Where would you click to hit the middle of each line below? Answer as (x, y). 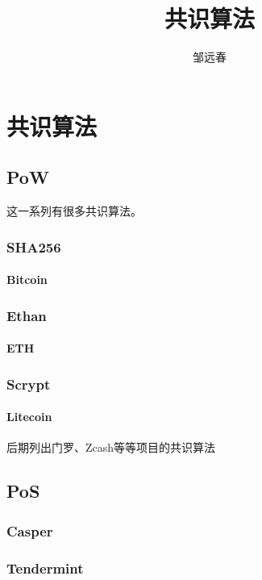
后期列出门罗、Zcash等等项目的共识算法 (111, 447)
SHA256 (34, 246)
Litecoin (29, 417)
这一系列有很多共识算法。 (74, 211)
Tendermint (45, 567)
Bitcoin (27, 280)
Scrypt (29, 384)
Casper (30, 530)
